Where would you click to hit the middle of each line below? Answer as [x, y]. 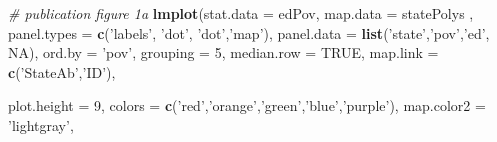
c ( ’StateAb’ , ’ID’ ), [62, 71]
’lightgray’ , [41, 124]
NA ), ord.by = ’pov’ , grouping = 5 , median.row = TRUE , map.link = [223, 52]
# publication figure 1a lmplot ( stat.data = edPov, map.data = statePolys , [241, 13]
